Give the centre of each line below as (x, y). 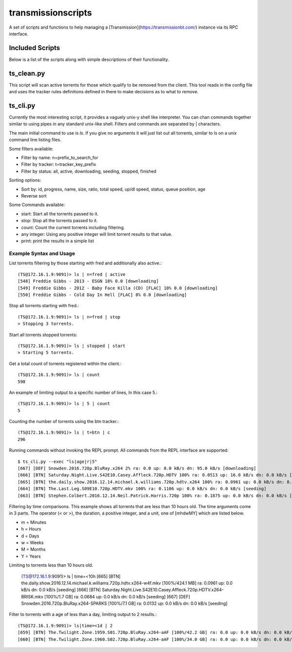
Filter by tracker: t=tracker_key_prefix (59, 164)
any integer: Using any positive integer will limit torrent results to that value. (97, 234)
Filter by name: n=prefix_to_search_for (60, 158)
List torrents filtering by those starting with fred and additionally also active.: (85, 263)
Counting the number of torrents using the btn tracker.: (64, 422)
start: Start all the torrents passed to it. (60, 213)
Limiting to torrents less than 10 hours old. (51, 565)
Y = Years (31, 556)
